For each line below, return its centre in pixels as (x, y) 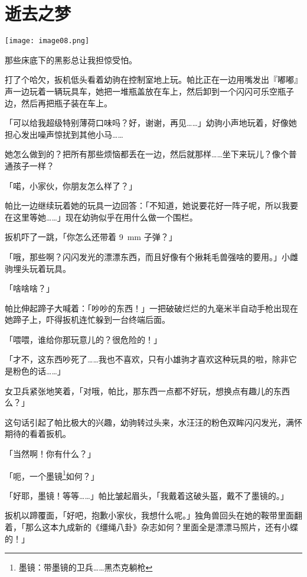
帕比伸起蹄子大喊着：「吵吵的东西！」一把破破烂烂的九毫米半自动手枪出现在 (151, 308)
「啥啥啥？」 (30, 288)
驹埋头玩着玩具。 (38, 268)
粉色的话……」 (39, 371)
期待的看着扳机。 (38, 434)
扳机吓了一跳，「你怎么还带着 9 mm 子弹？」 (91, 237)
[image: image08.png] (47, 41)
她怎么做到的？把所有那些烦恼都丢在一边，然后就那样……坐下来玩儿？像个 (147, 154)
